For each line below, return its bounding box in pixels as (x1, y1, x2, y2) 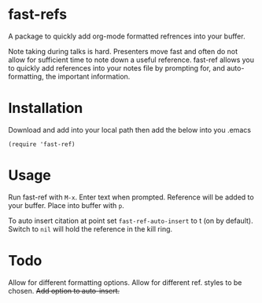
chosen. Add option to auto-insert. (8, 286, 120, 295)
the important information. (46, 71, 131, 81)
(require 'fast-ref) (8, 140, 76, 148)
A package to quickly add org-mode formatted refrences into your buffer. (8, 31, 245, 41)
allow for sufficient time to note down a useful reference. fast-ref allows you (8, 55, 254, 64)
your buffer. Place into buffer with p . (8, 200, 124, 210)
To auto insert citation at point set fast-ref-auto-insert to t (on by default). (8, 216, 253, 225)
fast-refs (8, 5, 68, 24)
